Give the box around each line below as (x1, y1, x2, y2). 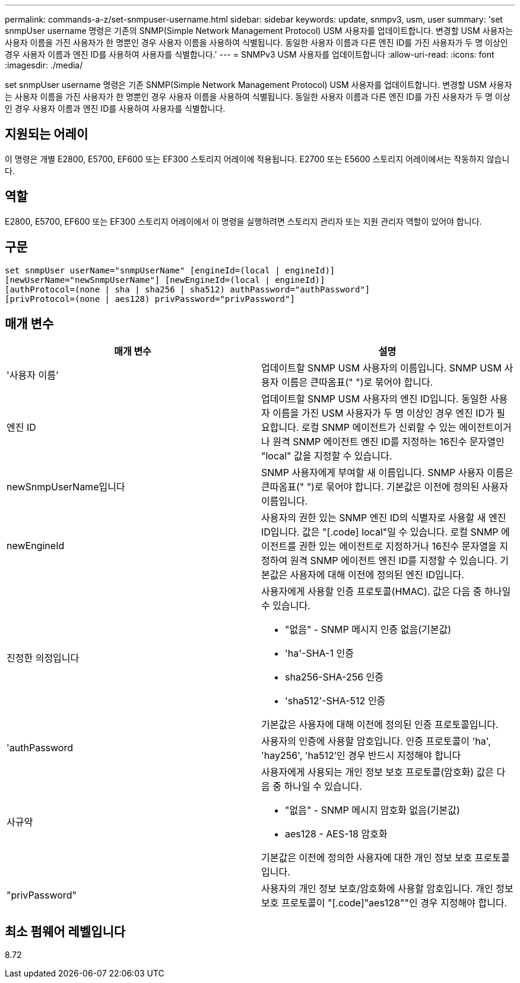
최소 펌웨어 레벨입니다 (5, 924, 126, 939)
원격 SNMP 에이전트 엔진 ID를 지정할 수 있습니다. (290, 554, 497, 567)
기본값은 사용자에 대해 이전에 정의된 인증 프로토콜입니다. (261, 719, 499, 731)
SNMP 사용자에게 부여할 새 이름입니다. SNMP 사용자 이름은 (261, 467, 513, 479)
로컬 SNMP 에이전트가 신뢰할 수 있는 (301, 421, 456, 434)
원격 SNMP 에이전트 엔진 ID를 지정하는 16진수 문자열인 (272, 436, 505, 448)
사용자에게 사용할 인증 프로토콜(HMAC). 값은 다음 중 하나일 (261, 585, 511, 598)
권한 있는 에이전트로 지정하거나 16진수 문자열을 (299, 540, 497, 553)
